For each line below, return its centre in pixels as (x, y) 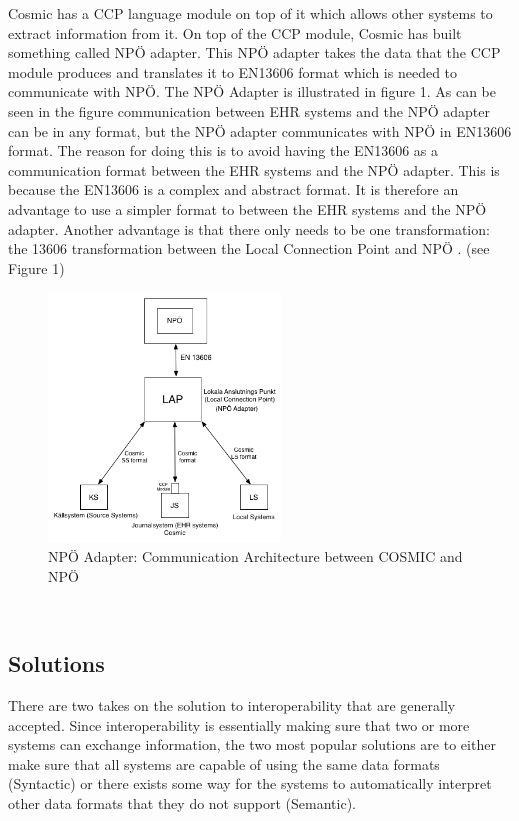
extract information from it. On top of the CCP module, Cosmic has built (235, 32)
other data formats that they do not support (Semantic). (182, 803)
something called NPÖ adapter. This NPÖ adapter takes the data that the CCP (254, 52)
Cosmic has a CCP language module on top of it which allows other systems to (250, 13)
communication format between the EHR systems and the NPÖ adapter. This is (254, 169)
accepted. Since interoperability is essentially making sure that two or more (239, 724)
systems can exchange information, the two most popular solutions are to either (252, 744)
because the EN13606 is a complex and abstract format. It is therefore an (233, 189)
